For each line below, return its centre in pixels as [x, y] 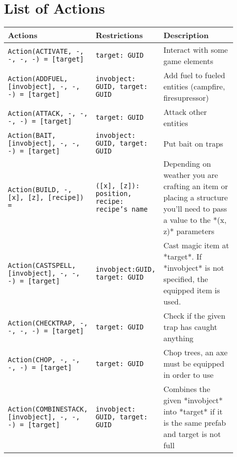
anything [178, 338]
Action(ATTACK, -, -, [48, 114]
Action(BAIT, [32, 136]
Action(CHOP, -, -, [44, 359]
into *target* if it [193, 412]
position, [114, 193]
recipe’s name [122, 209]
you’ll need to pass [195, 209]
